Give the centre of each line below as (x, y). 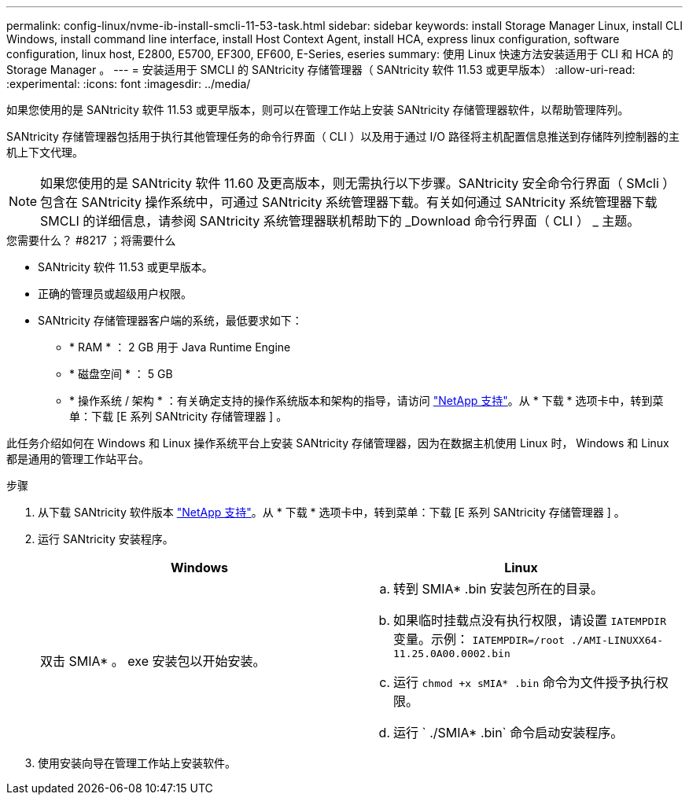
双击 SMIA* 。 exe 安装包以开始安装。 (153, 661)
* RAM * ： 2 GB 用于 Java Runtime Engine (180, 347)
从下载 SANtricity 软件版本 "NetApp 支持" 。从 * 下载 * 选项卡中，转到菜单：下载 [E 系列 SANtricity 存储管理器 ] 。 (332, 512)
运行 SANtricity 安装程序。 (106, 539)
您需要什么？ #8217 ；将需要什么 (91, 240)
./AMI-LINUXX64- (617, 640)
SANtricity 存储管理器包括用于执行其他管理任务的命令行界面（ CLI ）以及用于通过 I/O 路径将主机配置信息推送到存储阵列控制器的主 (343, 136)
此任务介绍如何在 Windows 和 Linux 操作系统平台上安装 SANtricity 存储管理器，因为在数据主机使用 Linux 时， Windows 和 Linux (338, 443)
